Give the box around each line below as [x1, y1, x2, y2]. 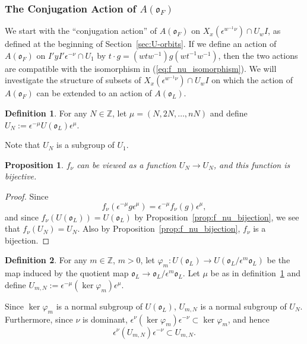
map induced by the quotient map [5, 267, 129, 279]
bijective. [5, 170, 37, 182]
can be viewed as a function [77, 158, 176, 171]
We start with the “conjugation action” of [5, 24, 157, 37]
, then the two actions [218, 49, 298, 61]
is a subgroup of [56, 138, 115, 151]
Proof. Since [5, 190, 49, 202]
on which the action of [211, 74, 293, 86]
